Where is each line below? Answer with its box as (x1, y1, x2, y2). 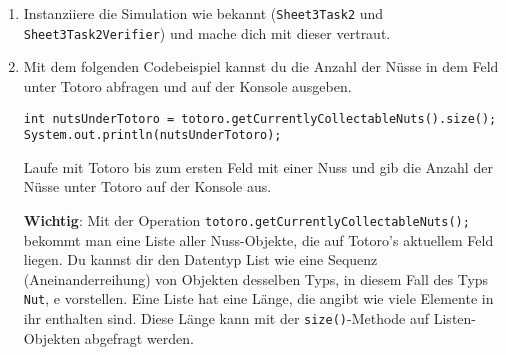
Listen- (433, 308, 476, 329)
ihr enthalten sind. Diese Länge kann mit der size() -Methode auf (23, 308, 430, 329)
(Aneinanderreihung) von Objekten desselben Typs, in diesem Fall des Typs (23, 268, 489, 289)
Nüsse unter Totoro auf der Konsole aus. (23, 176, 272, 197)
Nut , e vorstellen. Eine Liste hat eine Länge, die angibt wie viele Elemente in (23, 288, 494, 309)
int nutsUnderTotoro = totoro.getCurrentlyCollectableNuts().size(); (23, 111, 497, 126)
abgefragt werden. (84, 327, 194, 348)
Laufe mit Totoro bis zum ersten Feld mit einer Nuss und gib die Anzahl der (23, 156, 493, 177)
